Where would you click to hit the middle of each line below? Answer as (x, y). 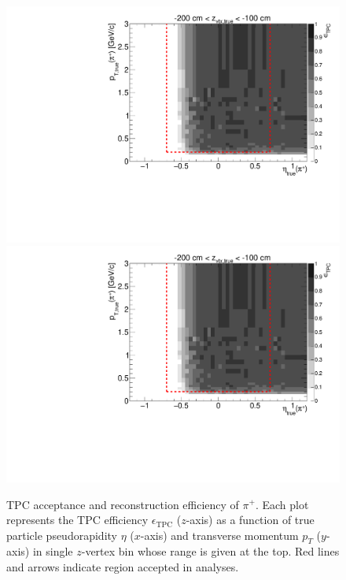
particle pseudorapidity (62, 535)
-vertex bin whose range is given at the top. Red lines (210, 551)
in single (53, 551)
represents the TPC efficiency (77, 520)
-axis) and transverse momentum (219, 535)
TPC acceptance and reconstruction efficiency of (123, 504)
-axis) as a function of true (250, 520)
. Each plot (282, 504)
